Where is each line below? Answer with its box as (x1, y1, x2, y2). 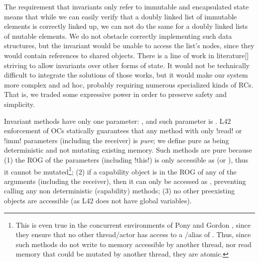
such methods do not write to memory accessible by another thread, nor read (15, 239, 252, 249)
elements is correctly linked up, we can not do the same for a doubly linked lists (4, 21, 248, 31)
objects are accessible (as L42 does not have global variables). (4, 195, 192, 205)
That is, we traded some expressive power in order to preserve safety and (4, 89, 227, 99)
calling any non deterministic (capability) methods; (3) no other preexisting (4, 185, 235, 196)
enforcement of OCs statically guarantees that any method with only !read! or (4, 125, 242, 136)
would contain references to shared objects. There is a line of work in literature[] (4, 50, 249, 60)
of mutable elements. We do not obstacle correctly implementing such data (4, 30, 232, 41)
